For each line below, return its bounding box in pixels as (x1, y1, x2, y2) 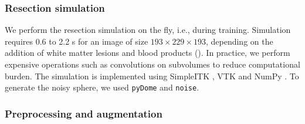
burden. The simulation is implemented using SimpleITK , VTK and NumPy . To (5, 69, 299, 82)
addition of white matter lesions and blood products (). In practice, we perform (5, 46, 290, 59)
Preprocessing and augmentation (5, 106, 162, 120)
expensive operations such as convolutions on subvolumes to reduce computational (5, 58, 300, 70)
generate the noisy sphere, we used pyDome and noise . (5, 81, 199, 93)
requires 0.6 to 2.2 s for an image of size (5, 35, 148, 47)
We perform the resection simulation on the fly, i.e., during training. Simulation (5, 24, 291, 36)
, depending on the (205, 35, 273, 47)
